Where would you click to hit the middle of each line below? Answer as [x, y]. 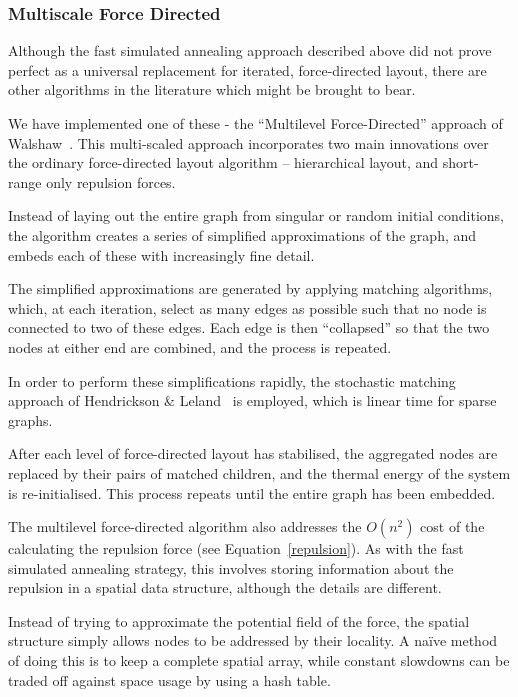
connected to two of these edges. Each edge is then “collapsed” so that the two [249, 327]
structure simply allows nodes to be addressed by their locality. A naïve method [253, 640]
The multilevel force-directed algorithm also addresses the [185, 526]
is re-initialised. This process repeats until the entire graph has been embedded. [252, 492]
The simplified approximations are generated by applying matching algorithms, [250, 288]
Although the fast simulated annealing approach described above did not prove [250, 50]
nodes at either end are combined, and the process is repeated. [200, 346]
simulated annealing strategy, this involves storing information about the [231, 567]
